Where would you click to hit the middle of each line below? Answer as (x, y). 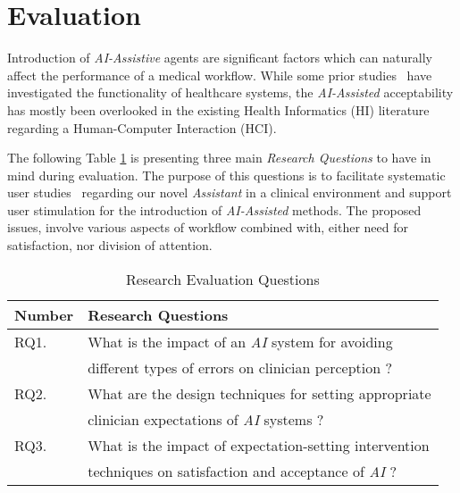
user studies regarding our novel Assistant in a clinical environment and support (230, 192)
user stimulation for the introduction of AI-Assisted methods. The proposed (214, 209)
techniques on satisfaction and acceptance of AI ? (243, 471)
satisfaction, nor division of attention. (110, 245)
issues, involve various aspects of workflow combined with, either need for (208, 227)
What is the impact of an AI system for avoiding (240, 341)
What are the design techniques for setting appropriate (259, 393)
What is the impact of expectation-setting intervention (259, 445)
